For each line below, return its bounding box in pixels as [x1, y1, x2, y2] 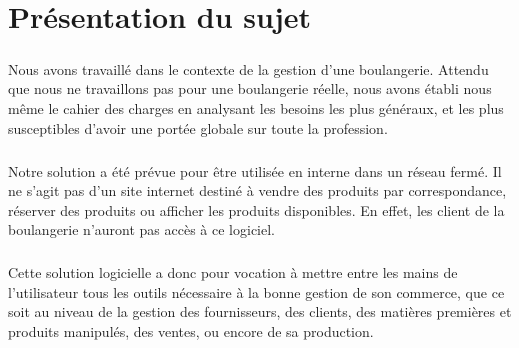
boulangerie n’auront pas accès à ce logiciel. [8, 219, 275, 240]
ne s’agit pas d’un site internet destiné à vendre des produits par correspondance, [8, 180, 507, 201]
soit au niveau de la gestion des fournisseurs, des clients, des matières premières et [8, 301, 512, 322]
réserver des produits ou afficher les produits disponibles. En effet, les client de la [8, 199, 505, 220]
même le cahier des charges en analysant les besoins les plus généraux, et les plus [8, 97, 504, 118]
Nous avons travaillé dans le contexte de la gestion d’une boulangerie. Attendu [8, 58, 489, 79]
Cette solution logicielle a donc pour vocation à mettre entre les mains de [8, 262, 458, 283]
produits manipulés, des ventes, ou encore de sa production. [8, 321, 374, 342]
